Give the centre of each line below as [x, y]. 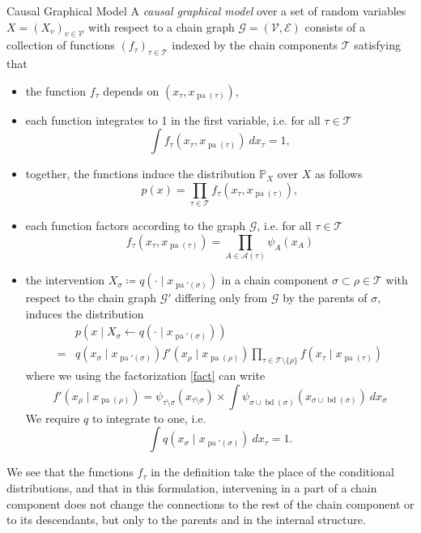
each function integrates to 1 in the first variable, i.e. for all [173, 119]
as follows [339, 174]
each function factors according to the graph [136, 226]
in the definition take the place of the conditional [272, 472]
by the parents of [325, 298]
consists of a [335, 26]
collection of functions [61, 45]
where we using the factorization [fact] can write [145, 375]
